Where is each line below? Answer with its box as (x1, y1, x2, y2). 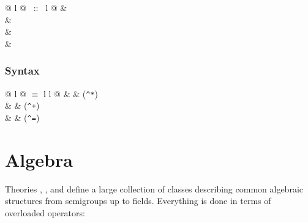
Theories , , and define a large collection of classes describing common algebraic (5, 182, 303, 195)
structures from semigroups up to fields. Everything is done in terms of (5, 194, 271, 207)
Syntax (5, 63, 40, 78)
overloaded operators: (5, 206, 85, 219)
